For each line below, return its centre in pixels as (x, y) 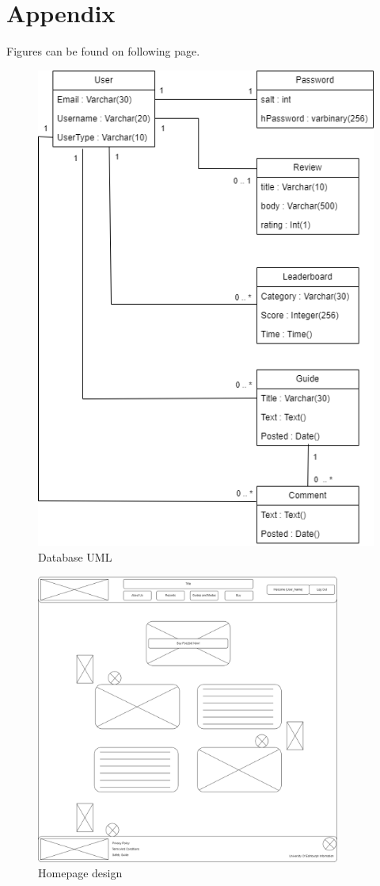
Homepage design (80, 873)
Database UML (75, 556)
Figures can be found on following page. (103, 51)
